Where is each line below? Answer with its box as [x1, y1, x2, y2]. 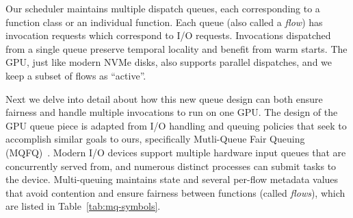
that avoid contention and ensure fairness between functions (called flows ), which [5, 185, 345, 199]
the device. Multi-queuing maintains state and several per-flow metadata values [5, 172, 339, 186]
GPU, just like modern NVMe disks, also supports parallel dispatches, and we [5, 55, 332, 69]
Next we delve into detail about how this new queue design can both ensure [5, 91, 323, 106]
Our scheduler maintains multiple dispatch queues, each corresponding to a [5, 1, 320, 15]
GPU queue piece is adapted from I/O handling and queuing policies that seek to [5, 118, 347, 132]
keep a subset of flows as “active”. [5, 68, 146, 82]
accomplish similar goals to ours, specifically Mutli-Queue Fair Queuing [5, 132, 305, 146]
